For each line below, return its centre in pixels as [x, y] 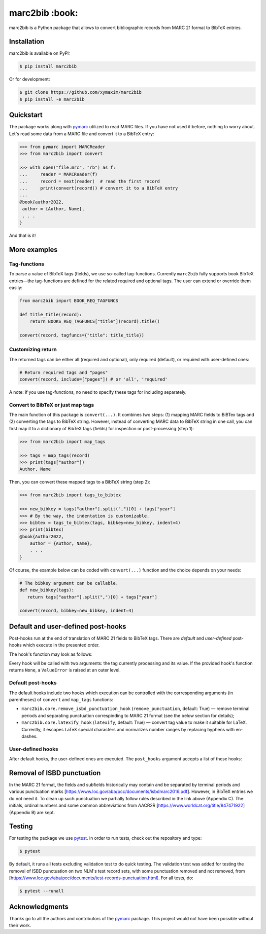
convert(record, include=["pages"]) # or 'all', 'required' [94, 379]
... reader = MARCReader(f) [59, 174]
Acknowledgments [39, 907]
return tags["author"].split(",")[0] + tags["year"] [92, 597]
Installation [27, 42]
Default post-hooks [33, 683]
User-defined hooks [34, 749]
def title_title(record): [51, 314]
